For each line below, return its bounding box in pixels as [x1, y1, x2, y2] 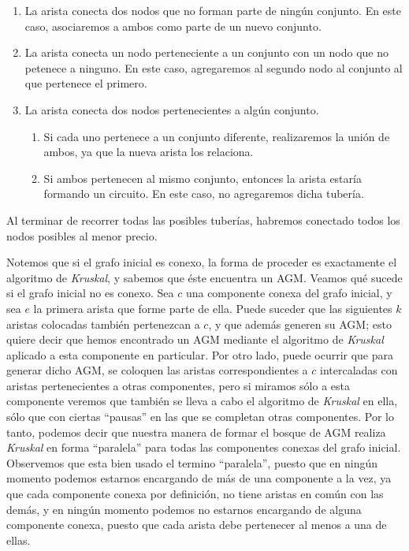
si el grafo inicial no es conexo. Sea [6, 285, 174, 301]
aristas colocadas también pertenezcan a [6, 315, 200, 332]
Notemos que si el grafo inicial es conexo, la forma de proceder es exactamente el [6, 254, 397, 270]
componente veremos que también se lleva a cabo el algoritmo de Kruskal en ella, [6, 393, 398, 409]
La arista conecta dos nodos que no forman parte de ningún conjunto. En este [24, 2, 402, 18]
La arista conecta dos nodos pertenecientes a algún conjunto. [24, 101, 319, 117]
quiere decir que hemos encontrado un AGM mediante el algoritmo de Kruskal [6, 331, 384, 348]
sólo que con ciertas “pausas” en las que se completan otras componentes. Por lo [6, 408, 395, 425]
